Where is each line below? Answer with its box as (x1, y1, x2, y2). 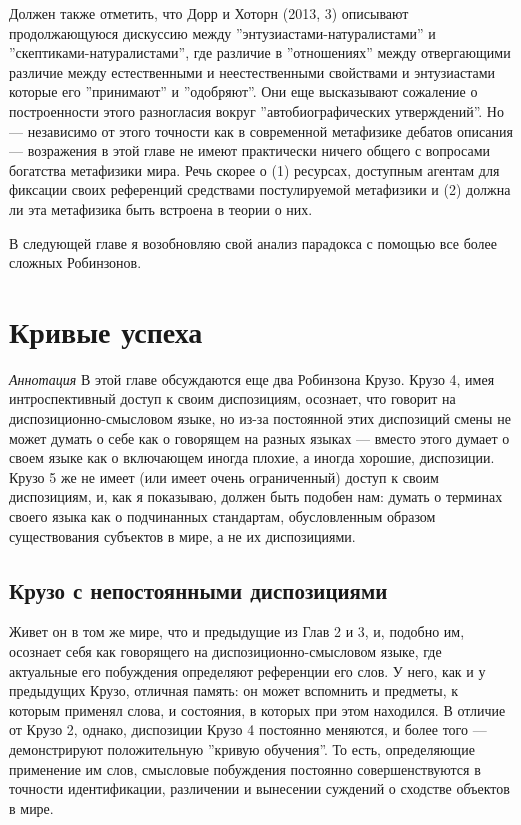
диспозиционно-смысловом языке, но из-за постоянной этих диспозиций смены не (9, 408, 511, 429)
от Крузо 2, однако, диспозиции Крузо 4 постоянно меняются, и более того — (9, 719, 487, 740)
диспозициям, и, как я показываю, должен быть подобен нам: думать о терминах (9, 486, 503, 507)
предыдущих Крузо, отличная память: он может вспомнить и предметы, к (9, 680, 459, 701)
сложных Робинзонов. (9, 252, 142, 273)
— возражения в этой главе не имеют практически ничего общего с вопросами (9, 140, 491, 161)
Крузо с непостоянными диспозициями (9, 574, 388, 605)
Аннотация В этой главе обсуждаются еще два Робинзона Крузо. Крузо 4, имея (9, 368, 495, 389)
